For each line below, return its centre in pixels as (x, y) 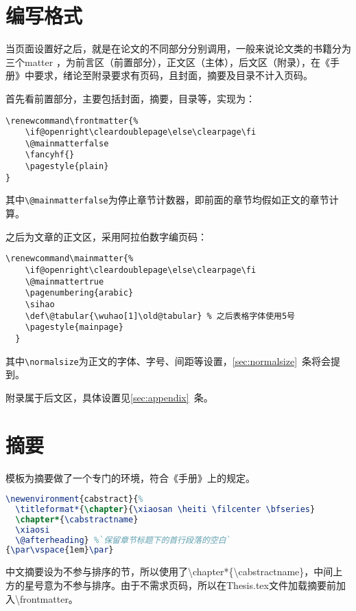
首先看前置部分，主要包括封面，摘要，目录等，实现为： (130, 98)
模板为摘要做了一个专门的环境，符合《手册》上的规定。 (130, 477)
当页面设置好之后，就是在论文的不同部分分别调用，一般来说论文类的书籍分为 (178, 48)
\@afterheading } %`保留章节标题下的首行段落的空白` (123, 540)
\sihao (40, 304)
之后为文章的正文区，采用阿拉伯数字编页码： (106, 236)
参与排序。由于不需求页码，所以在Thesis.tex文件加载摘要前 (204, 585)
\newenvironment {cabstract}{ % (74, 499)
